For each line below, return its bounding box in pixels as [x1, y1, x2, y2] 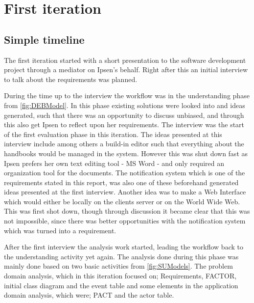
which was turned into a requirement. [4, 225, 116, 235]
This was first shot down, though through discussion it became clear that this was [4, 206, 250, 216]
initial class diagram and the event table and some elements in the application [4, 280, 238, 290]
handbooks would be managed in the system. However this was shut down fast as [4, 148, 248, 158]
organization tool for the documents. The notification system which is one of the [4, 167, 245, 178]
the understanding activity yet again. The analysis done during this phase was [4, 251, 239, 261]
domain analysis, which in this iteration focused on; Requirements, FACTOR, [4, 271, 237, 281]
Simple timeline [4, 31, 85, 47]
